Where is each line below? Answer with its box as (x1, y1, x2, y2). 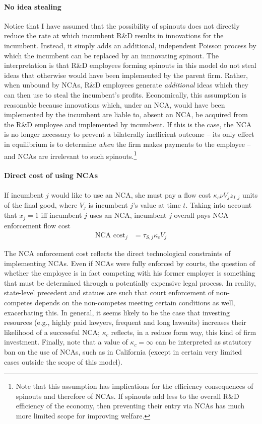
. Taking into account (185, 200, 252, 210)
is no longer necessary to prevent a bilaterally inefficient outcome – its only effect (4, 129, 254, 139)
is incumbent (88, 200, 128, 210)
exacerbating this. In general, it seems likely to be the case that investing (4, 307, 230, 317)
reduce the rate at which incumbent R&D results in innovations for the (4, 30, 224, 41)
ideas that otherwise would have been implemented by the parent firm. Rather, (4, 69, 248, 80)
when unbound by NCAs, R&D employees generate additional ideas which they (4, 79, 248, 90)
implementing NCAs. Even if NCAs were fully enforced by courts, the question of (4, 258, 255, 268)
